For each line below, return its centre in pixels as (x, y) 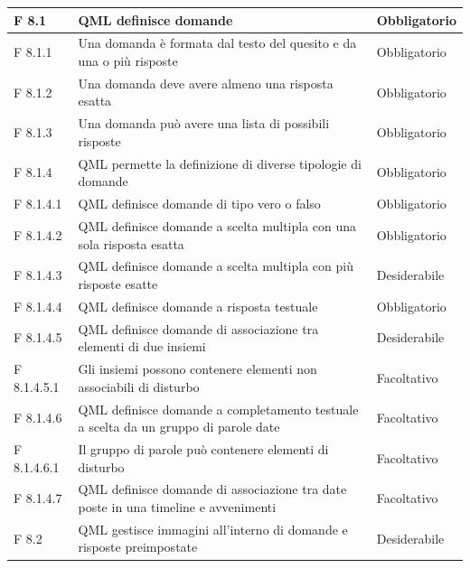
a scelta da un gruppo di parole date (179, 427)
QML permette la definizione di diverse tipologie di (220, 163)
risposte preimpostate (138, 547)
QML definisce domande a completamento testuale (218, 409)
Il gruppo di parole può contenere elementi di (203, 448)
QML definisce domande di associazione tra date (212, 489)
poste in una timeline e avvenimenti (177, 507)
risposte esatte (118, 283)
